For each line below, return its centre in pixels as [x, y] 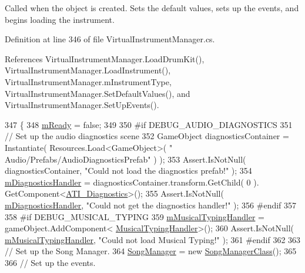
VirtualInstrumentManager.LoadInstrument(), [88, 70]
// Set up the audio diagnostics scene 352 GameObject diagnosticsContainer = [147, 136]
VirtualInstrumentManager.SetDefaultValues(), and [98, 93]
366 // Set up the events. [50, 262]
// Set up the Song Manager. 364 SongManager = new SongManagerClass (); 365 [151, 251]
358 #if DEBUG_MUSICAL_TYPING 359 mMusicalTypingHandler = [135, 216]
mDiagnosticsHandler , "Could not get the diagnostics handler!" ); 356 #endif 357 [151, 205]
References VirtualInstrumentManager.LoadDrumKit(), [105, 58]
